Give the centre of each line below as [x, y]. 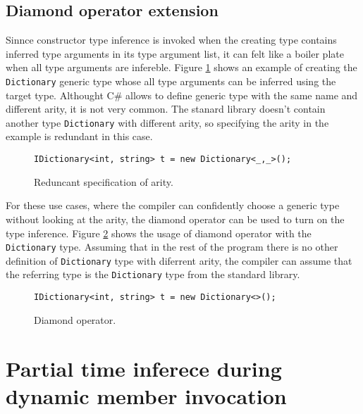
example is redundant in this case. [79, 136]
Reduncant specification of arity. [104, 181]
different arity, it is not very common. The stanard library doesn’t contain [166, 109]
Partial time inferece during [144, 368]
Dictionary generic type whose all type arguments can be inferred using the [171, 81]
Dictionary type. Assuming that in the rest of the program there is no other [172, 247]
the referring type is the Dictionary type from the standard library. [153, 274]
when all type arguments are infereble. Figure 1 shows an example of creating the [181, 67]
